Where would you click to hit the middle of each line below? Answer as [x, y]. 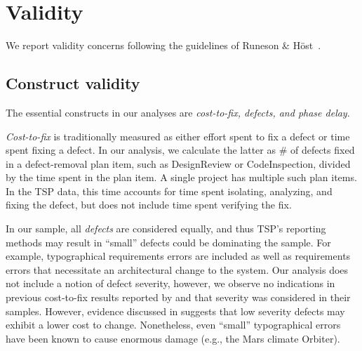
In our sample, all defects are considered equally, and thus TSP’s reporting [166, 229]
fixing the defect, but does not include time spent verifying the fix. [149, 205]
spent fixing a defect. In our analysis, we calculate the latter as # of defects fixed [180, 150]
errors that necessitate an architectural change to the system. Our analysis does [177, 269]
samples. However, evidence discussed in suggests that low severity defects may [175, 311]
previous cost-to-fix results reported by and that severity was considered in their [178, 297]
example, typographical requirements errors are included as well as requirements [178, 256]
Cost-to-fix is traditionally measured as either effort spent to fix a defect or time [178, 136]
